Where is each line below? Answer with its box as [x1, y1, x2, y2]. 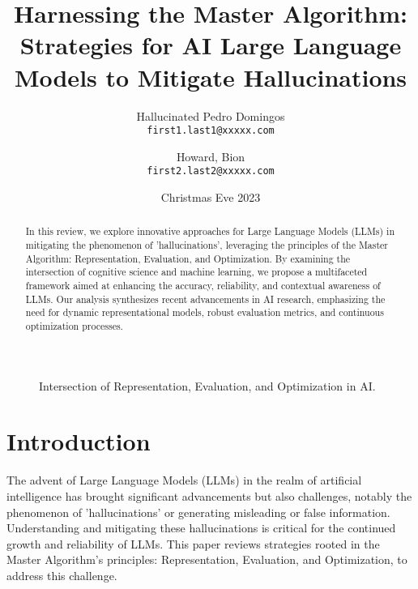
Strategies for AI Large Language [19, 28, 402, 62]
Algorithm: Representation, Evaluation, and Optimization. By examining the [25, 251, 351, 265]
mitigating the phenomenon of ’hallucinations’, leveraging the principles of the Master [25, 238, 389, 252]
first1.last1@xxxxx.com [147, 125, 275, 137]
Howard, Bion [176, 147, 245, 164]
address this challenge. [6, 566, 117, 583]
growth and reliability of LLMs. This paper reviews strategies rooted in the [6, 535, 380, 552]
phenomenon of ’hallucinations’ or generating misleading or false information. [6, 503, 390, 520]
